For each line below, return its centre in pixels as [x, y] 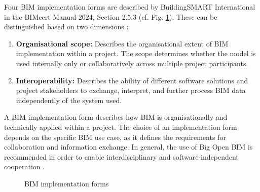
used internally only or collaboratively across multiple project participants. [132, 63]
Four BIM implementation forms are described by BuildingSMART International [130, 7]
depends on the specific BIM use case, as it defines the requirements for [115, 137]
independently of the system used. [69, 100]
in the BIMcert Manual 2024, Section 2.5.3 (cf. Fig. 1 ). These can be [111, 16]
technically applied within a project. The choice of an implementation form [121, 127]
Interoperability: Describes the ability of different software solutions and [132, 80]
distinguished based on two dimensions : [66, 27]
